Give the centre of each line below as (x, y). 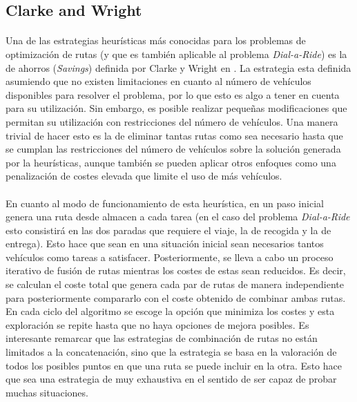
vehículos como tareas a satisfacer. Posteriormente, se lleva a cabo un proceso (170, 257)
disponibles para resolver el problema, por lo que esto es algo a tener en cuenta (173, 94)
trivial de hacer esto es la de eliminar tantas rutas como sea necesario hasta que (174, 135)
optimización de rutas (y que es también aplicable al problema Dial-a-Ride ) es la (176, 54)
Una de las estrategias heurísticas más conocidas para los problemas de (156, 40)
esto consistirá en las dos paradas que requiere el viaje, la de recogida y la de (168, 230)
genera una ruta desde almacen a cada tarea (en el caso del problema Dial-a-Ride (178, 217)
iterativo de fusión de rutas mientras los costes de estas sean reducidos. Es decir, (176, 270)
